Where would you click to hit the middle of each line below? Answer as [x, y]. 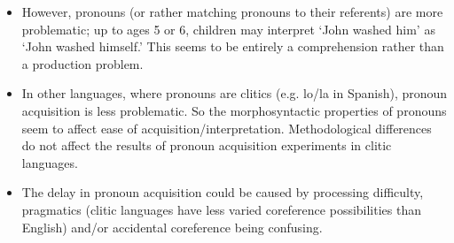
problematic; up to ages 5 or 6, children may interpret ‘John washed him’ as [228, 29]
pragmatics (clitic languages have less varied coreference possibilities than [222, 209]
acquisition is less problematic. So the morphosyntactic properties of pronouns [234, 110]
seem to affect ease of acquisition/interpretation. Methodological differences [227, 128]
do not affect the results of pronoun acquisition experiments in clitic [207, 145]
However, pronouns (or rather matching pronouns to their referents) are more [232, 11]
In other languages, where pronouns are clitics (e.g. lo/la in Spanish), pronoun [235, 93]
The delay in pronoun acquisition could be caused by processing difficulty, [223, 192]
